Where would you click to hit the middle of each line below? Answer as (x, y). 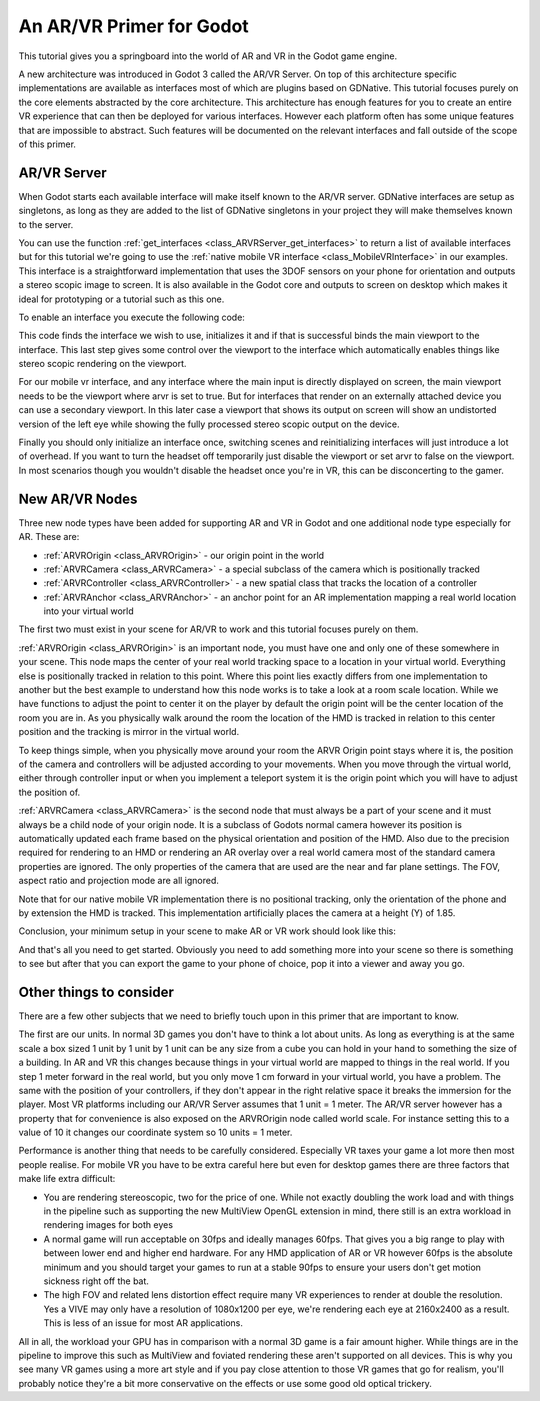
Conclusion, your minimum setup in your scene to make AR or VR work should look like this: (207, 931)
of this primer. (47, 144)
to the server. (46, 224)
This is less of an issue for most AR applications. (143, 1323)
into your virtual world (88, 611)
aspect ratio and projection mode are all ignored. (119, 881)
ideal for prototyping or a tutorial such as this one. (121, 299)
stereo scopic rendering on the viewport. (102, 364)
